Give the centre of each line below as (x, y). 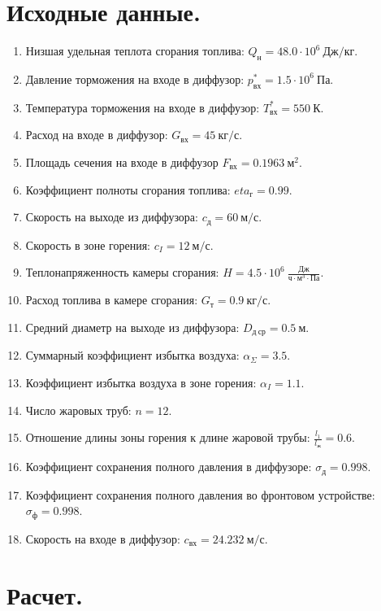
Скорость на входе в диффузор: (103, 538)
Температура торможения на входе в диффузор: (143, 107)
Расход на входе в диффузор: (97, 135)
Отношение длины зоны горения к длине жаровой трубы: (168, 437)
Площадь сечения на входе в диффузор (122, 161)
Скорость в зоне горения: (88, 244)
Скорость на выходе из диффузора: (112, 217)
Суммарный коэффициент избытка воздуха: (132, 355)
